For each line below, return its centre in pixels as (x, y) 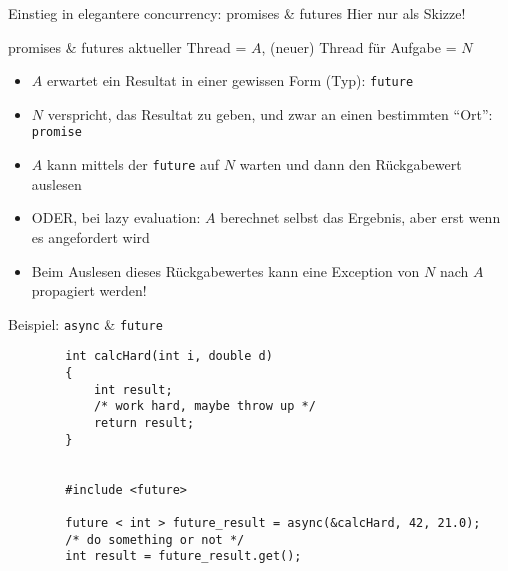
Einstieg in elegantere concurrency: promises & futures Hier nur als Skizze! (237, 13)
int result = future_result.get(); (183, 556)
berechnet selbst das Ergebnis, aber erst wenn (360, 217)
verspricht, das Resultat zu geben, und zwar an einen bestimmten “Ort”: (270, 113)
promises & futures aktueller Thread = (127, 46)
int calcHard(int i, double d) (169, 356)
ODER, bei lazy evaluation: (116, 217)
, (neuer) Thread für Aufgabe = (359, 46)
